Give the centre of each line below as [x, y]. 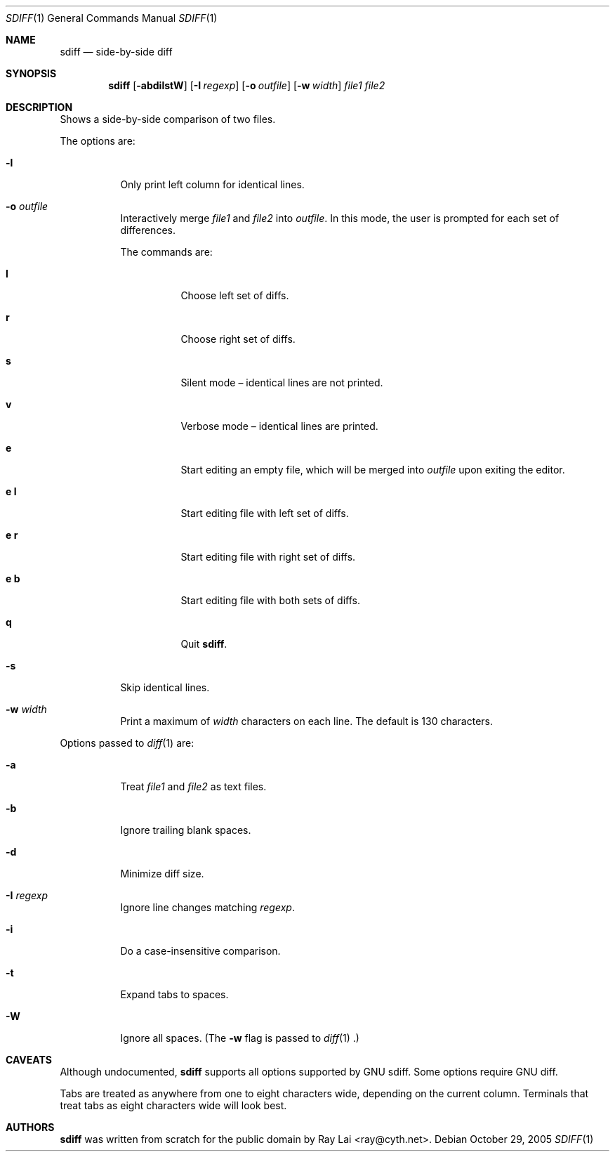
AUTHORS [30, 1127]
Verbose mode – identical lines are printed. [279, 426]
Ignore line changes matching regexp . [207, 907]
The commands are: [166, 252]
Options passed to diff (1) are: [127, 743]
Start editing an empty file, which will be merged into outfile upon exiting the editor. [373, 470]
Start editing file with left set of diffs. [265, 513]
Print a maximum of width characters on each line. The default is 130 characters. [306, 721]
